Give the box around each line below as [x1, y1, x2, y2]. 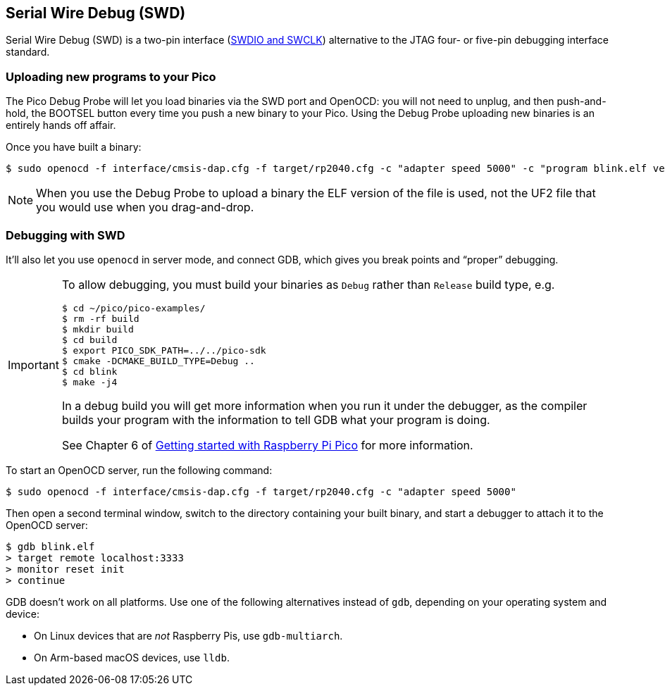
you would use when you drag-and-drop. [36, 200, 254, 215]
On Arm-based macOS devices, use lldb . [34, 651, 230, 664]
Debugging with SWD [6, 228, 125, 242]
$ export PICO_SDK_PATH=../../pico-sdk [61, 344, 266, 356]
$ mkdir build [61, 323, 134, 335]
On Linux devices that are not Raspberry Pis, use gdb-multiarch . [34, 629, 343, 642]
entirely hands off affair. [6, 119, 116, 132]
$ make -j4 [61, 376, 118, 387]
